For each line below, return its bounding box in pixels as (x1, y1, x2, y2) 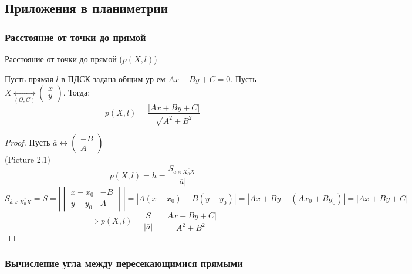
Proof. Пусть (5, 136, 50, 148)
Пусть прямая (5, 72, 53, 84)
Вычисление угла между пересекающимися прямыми (5, 256, 243, 270)
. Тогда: (63, 86, 90, 99)
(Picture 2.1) (5, 153, 51, 165)
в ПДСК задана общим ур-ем (61, 72, 166, 84)
